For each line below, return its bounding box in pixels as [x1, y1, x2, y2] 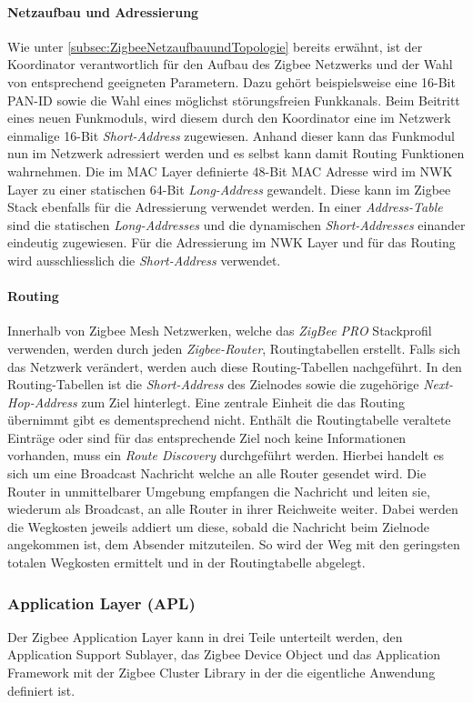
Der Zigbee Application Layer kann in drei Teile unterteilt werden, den [7, 627, 403, 646]
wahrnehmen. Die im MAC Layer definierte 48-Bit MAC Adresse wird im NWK [7, 161, 453, 180]
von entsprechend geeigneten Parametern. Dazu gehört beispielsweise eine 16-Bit [7, 72, 456, 91]
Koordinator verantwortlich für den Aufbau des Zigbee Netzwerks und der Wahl [7, 55, 453, 74]
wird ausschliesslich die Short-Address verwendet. [7, 250, 281, 269]
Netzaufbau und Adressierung [7, 2, 199, 21]
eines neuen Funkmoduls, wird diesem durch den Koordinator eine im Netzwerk [7, 108, 451, 127]
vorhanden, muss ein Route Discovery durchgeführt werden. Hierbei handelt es [7, 446, 445, 465]
